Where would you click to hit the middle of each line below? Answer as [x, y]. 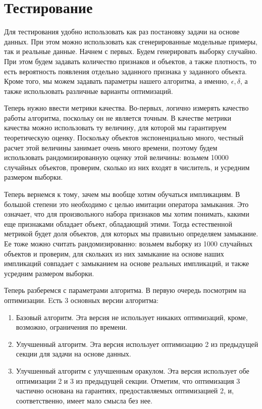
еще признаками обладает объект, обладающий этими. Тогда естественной [118, 223]
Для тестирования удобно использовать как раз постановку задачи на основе [122, 32]
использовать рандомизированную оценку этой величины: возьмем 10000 [116, 157]
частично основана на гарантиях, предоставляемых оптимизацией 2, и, [125, 391]
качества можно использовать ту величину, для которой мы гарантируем [115, 127]
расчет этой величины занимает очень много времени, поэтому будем [111, 147]
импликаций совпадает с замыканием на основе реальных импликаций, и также [127, 263]
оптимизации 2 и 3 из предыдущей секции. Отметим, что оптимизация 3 [128, 380]
